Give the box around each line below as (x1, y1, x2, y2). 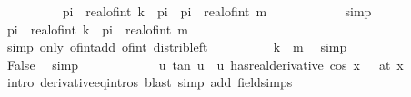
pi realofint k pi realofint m (6, 19, 188, 38)
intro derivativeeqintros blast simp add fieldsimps (6, 73, 293, 92)
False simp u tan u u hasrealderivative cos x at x (6, 54, 404, 73)
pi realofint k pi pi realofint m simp (62, 2, 372, 20)
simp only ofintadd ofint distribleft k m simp (6, 37, 347, 56)
